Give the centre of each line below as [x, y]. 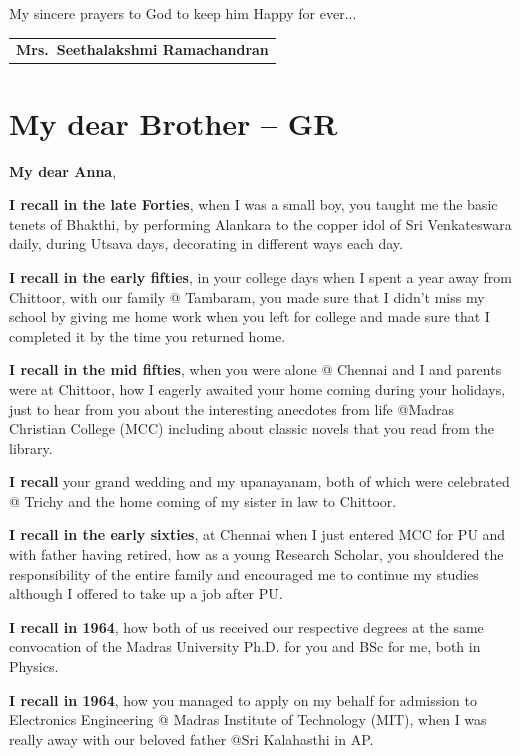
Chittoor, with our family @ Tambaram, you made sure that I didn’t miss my [247, 296]
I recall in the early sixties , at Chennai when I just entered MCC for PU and [257, 534]
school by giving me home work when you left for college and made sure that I [249, 316]
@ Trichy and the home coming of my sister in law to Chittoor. [203, 500]
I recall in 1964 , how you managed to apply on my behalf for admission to [243, 699]
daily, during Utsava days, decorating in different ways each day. [206, 243]
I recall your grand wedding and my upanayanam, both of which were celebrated [259, 481]
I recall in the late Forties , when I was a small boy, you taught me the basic [253, 204]
